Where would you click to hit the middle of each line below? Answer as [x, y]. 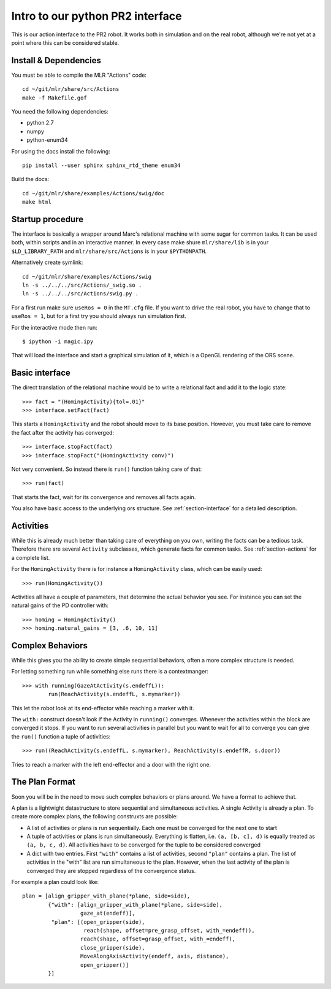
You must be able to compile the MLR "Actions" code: [79, 75]
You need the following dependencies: [60, 112]
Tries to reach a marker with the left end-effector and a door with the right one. [111, 764]
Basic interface [41, 373]
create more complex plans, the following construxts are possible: [94, 816]
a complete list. [31, 557]
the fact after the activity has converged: [63, 432]
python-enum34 [48, 140]
